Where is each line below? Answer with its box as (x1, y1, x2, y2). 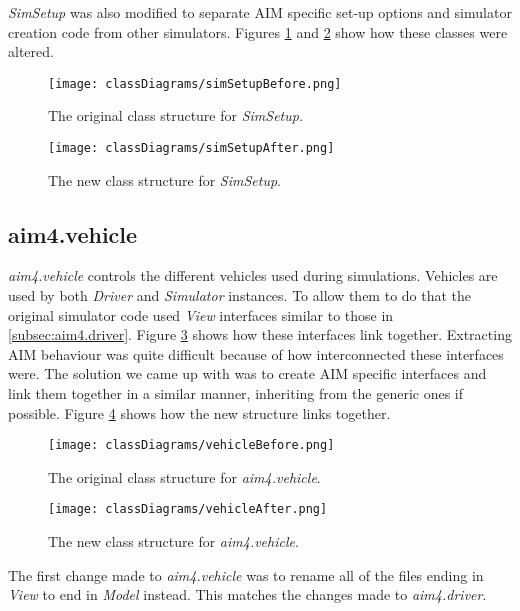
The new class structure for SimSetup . (48, 169, 281, 190)
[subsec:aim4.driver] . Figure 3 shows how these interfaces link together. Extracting (8, 324, 512, 345)
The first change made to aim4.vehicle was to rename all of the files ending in (8, 564, 484, 585)
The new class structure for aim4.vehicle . (48, 531, 299, 552)
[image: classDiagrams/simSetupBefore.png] (48, 76, 342, 91)
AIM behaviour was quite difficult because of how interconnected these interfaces (8, 343, 504, 364)
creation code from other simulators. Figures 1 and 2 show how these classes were (8, 21, 508, 42)
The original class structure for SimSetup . (48, 105, 303, 126)
